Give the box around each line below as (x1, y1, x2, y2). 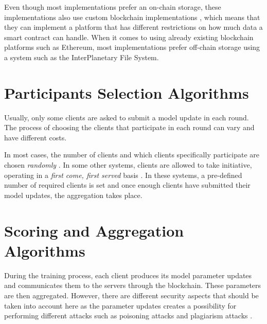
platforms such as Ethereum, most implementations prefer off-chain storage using (4, 42, 260, 52)
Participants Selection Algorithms (4, 82, 249, 103)
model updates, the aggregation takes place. (4, 189, 143, 200)
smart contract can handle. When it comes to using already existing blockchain (4, 31, 254, 42)
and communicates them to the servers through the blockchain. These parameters (4, 280, 261, 291)
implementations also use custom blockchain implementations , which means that (4, 11, 260, 22)
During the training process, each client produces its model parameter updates (4, 269, 252, 280)
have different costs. (4, 132, 67, 142)
